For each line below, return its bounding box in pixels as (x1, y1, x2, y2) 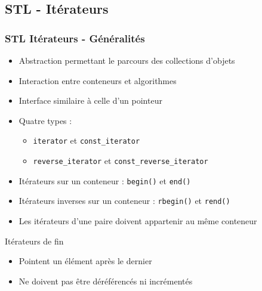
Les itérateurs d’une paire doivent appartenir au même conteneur (19, 215, 257, 227)
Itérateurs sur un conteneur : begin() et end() (19, 174, 191, 187)
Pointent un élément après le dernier (19, 255, 152, 267)
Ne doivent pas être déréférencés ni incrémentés (19, 274, 193, 287)
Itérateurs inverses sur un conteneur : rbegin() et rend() (19, 194, 230, 207)
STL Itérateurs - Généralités (5, 30, 145, 45)
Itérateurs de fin (5, 234, 64, 247)
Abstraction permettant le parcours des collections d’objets (19, 54, 235, 66)
